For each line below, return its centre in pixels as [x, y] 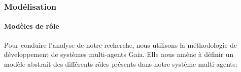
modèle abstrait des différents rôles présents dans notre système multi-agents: [121, 63]
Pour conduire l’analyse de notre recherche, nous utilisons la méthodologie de [120, 45]
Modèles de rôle [32, 26]
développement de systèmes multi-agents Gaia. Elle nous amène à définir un [119, 54]
